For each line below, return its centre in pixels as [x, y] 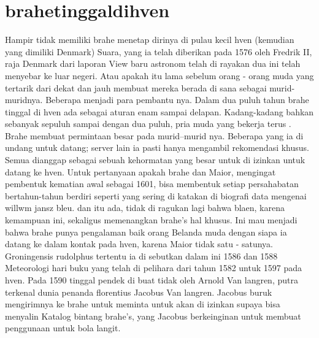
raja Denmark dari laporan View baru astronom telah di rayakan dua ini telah [153, 63]
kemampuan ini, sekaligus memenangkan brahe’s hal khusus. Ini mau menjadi [151, 220]
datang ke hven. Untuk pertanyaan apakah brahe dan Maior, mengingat [140, 171]
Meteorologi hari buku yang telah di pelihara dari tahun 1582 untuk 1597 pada [154, 268]
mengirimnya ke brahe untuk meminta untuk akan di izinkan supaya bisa [143, 304]
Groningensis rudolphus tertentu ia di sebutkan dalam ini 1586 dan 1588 [141, 255]
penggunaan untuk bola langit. [63, 328]
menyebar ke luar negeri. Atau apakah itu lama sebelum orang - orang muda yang [159, 75]
